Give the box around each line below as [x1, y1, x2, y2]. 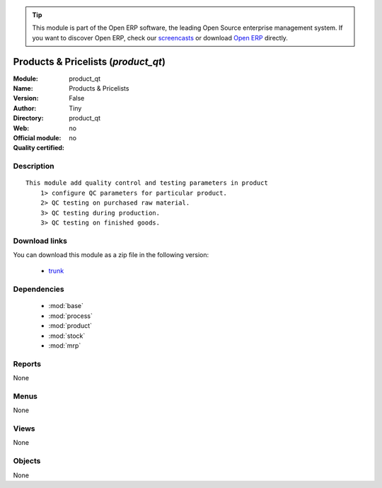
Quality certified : [13, 144, 65, 152]
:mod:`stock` [48, 331, 86, 340]
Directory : [13, 114, 44, 123]
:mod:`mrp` [48, 341, 81, 350]
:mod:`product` [48, 322, 92, 330]
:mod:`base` [48, 302, 84, 310]
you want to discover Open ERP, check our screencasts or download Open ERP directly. [32, 33, 288, 42]
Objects [13, 456, 41, 466]
